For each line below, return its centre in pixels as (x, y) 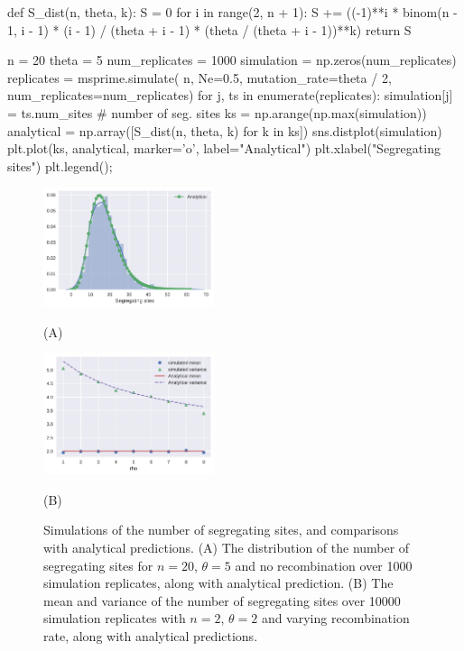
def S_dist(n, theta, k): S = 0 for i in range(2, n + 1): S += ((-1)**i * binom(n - (232, 12)
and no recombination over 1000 (324, 565)
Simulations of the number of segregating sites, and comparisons (221, 530)
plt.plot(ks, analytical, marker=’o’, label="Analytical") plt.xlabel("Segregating (224, 148)
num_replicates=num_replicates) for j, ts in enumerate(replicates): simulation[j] (230, 95)
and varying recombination (335, 618)
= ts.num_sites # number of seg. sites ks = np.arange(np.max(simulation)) (217, 112)
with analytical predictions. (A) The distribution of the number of (227, 548)
